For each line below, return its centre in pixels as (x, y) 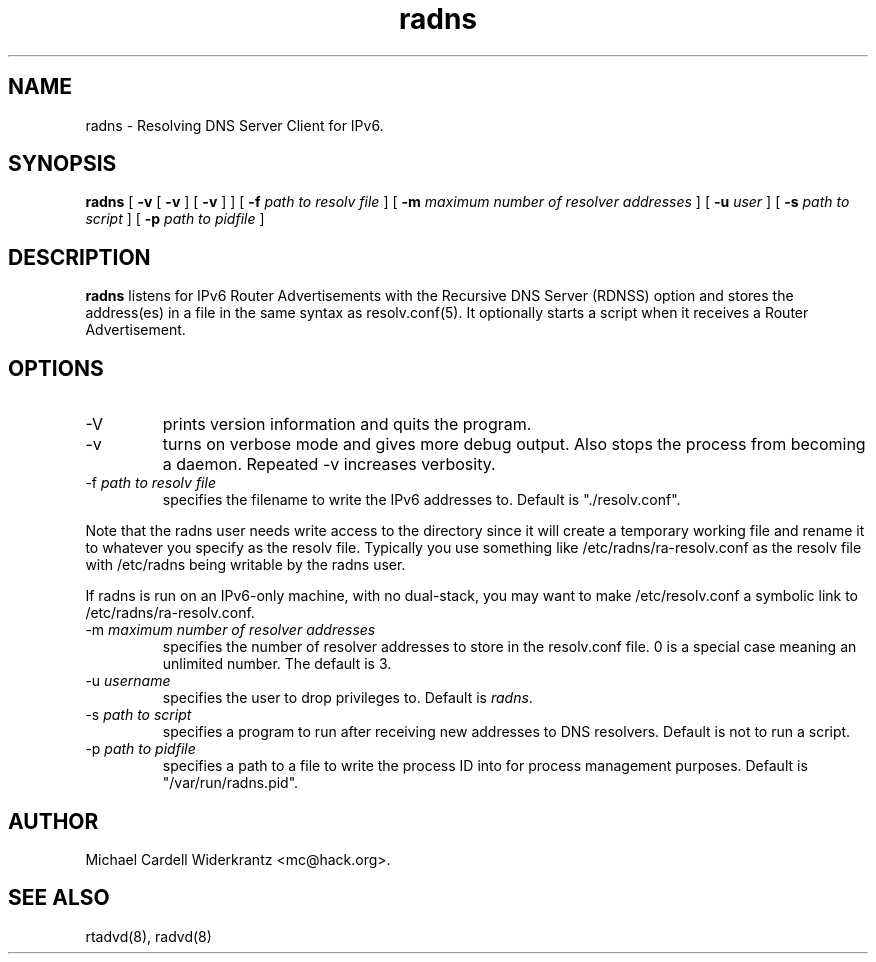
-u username (128, 681)
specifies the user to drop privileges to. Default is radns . (347, 698)
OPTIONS (56, 368)
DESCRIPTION (79, 257)
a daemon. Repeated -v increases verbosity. (329, 464)
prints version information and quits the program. (347, 424)
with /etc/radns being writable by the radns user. (245, 565)
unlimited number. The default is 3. (277, 664)
